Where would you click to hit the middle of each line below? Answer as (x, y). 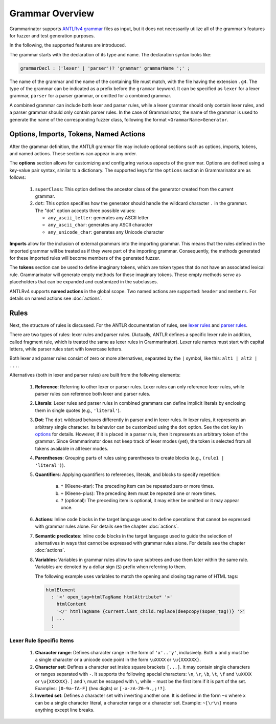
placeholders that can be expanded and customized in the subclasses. (84, 282)
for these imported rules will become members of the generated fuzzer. (85, 258)
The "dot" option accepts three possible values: (85, 211)
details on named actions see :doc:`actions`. (56, 298)
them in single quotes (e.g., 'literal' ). (78, 410)
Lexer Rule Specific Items (42, 640)
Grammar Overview (52, 13)
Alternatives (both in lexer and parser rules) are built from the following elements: (95, 375)
